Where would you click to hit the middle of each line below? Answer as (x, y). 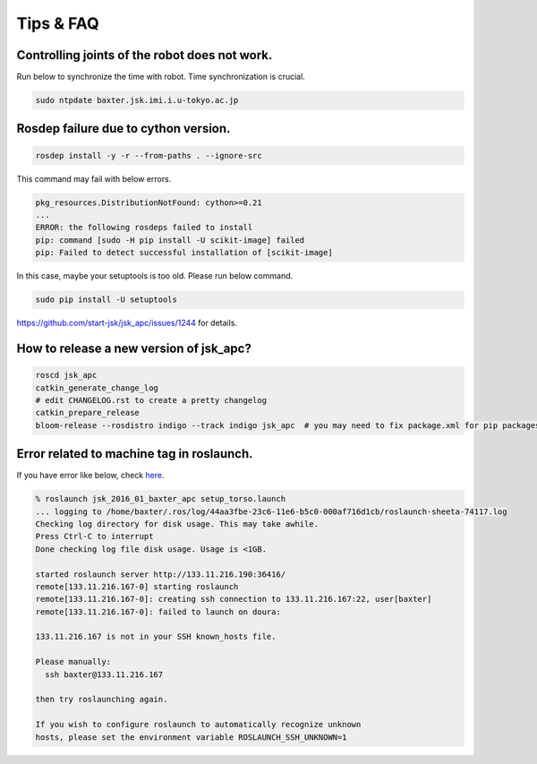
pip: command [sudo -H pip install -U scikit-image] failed (170, 240)
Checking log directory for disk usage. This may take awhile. (177, 524)
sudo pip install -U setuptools (107, 300)
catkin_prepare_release (88, 413)
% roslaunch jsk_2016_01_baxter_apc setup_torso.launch (161, 499)
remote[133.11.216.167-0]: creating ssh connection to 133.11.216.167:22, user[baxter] (234, 599)
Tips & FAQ (58, 23)
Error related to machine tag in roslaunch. (135, 454)
